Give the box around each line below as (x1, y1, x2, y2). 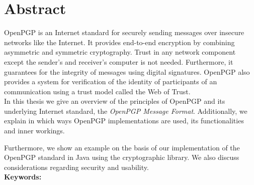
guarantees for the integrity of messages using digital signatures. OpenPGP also (4, 66, 250, 77)
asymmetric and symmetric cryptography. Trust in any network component (4, 47, 236, 57)
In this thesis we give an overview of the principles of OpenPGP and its (4, 96, 225, 106)
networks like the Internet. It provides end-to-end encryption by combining (4, 37, 235, 47)
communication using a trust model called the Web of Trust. (4, 86, 191, 96)
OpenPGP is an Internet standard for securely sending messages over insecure (4, 27, 244, 38)
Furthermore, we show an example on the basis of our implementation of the (4, 142, 240, 152)
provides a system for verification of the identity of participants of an (4, 76, 217, 87)
